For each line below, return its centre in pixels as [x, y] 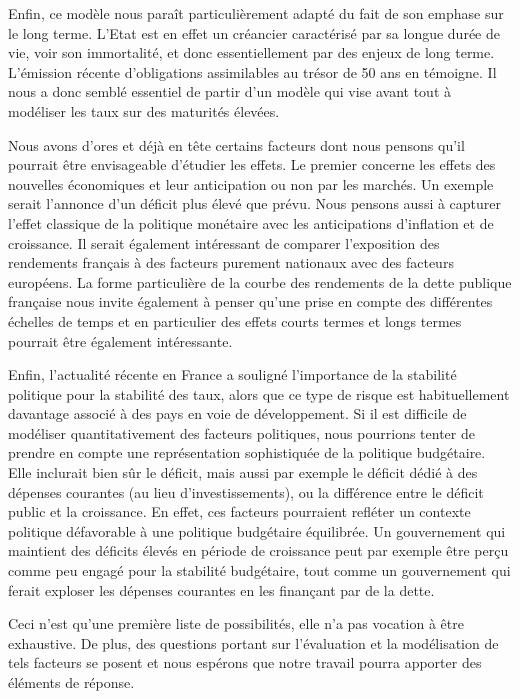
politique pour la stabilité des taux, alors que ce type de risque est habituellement [259, 393]
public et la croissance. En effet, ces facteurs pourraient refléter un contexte [239, 511]
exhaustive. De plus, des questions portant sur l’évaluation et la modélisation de [253, 642]
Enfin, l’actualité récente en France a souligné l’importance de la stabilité [232, 374]
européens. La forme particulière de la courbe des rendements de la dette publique [260, 281]
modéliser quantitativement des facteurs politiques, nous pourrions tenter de [241, 432]
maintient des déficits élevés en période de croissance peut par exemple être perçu [258, 550]
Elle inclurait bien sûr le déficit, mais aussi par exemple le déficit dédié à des [243, 472]
